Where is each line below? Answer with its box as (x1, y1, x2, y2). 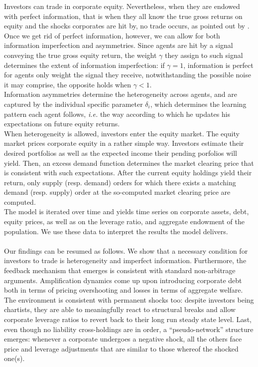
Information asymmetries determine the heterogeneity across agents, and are (4, 89, 238, 99)
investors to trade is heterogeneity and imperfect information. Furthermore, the (4, 255, 247, 266)
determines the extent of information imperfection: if (4, 59, 165, 70)
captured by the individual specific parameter (4, 98, 143, 109)
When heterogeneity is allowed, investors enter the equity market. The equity (4, 128, 240, 138)
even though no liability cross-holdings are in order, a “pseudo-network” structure (4, 324, 254, 334)
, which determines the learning (150, 98, 247, 109)
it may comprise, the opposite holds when (4, 79, 131, 89)
